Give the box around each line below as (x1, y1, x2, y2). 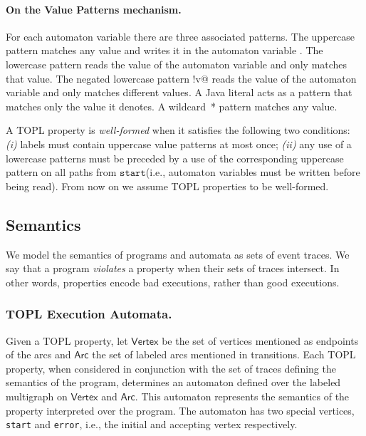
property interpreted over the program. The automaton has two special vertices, (6, 403, 355, 417)
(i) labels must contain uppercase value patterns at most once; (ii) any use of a (6, 136, 352, 151)
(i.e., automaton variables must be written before (145, 165, 360, 180)
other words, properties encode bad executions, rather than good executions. (6, 274, 340, 289)
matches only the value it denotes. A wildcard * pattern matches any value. (6, 98, 338, 113)
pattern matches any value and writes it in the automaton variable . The (6, 43, 323, 58)
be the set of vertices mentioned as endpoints (162, 333, 359, 348)
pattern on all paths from (6, 165, 117, 180)
